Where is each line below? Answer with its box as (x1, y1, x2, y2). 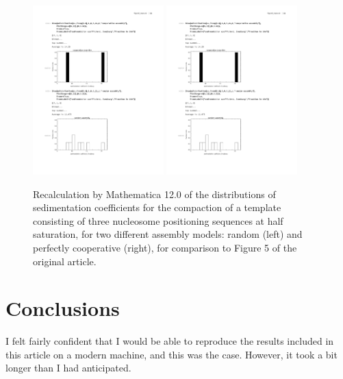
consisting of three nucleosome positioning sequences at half (33, 213, 283, 228)
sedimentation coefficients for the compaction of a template (33, 200, 281, 215)
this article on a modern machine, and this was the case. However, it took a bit (5, 347, 338, 361)
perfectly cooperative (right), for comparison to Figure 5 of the (33, 240, 297, 254)
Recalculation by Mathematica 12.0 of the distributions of (33, 186, 276, 201)
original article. (33, 254, 97, 268)
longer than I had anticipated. (5, 360, 131, 375)
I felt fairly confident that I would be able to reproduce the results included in (5, 334, 334, 348)
